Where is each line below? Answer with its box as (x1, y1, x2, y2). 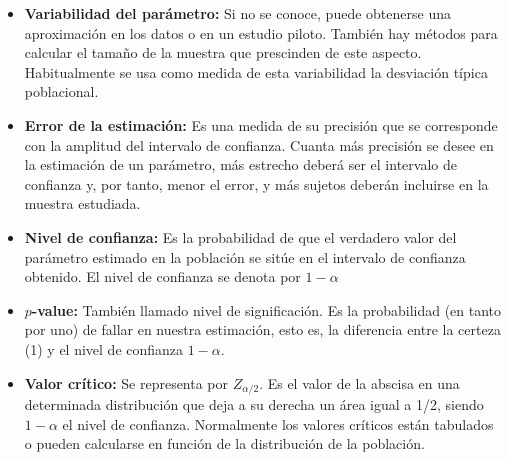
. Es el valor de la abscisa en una (259, 372, 460, 393)
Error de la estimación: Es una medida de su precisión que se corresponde (24, 114, 498, 135)
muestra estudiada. (24, 193, 141, 214)
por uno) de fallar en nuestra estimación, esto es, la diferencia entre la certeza (24, 319, 501, 340)
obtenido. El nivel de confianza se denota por (24, 266, 301, 287)
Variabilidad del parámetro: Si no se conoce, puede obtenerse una (24, 3, 451, 23)
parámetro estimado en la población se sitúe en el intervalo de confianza (24, 246, 466, 267)
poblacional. (24, 81, 99, 102)
